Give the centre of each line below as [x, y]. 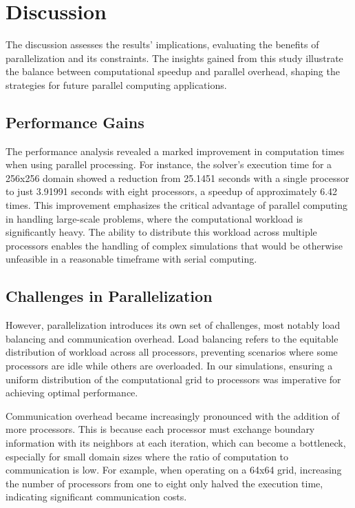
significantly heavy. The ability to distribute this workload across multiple [161, 232]
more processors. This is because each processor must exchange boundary [160, 429]
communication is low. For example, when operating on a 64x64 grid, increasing [174, 470]
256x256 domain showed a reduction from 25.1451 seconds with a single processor [177, 177]
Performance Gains [75, 122]
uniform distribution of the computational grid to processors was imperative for [173, 379]
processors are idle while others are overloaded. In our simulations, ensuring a [169, 366]
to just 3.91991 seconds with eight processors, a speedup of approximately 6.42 [172, 191]
